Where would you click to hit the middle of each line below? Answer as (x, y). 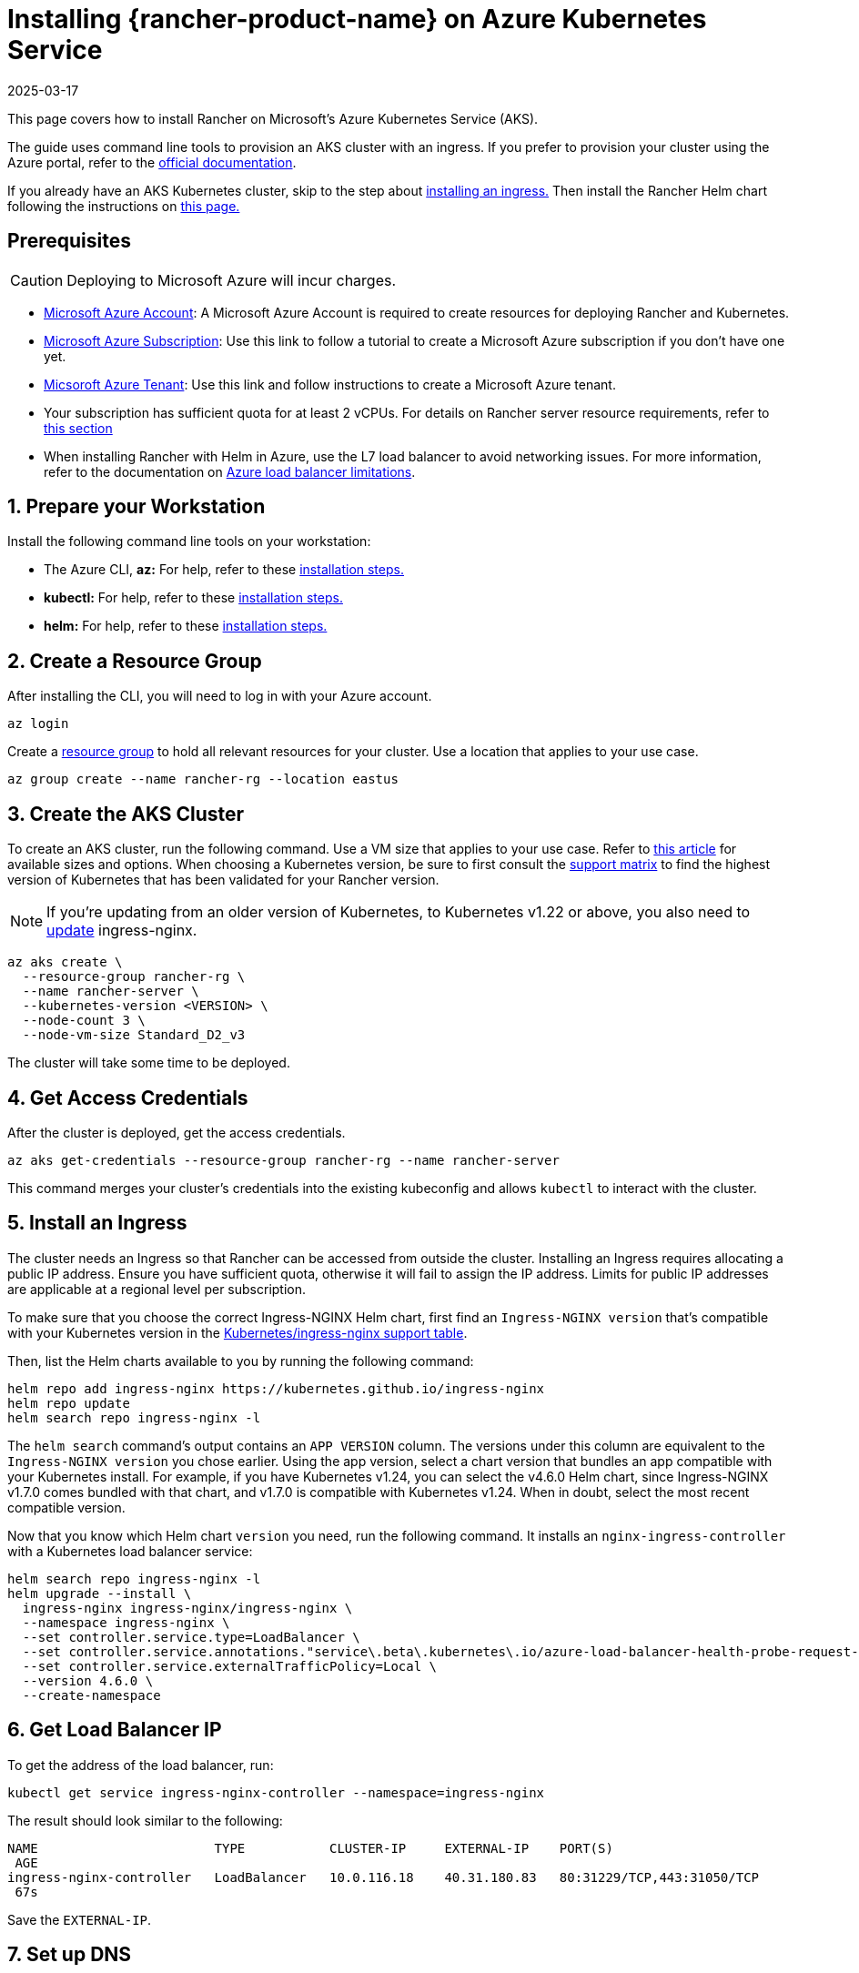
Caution (37, 280)
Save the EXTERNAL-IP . (80, 1919)
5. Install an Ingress (97, 1223)
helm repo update (69, 1403)
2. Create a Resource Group (135, 661)
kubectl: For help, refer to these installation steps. (193, 598)
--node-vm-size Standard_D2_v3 (134, 1035)
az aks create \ (65, 962)
